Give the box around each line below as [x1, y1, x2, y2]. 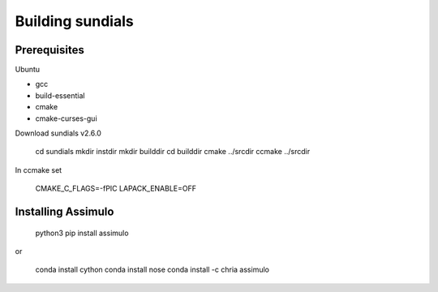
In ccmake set [15, 165, 62, 174]
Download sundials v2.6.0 [15, 128, 101, 138]
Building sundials [15, 12, 134, 30]
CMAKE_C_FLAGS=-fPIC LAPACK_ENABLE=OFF [35, 183, 197, 194]
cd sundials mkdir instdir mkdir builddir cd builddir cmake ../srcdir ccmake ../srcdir [35, 147, 311, 157]
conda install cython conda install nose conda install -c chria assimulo [35, 264, 269, 275]
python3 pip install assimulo [35, 228, 129, 238]
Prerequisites [15, 43, 84, 57]
